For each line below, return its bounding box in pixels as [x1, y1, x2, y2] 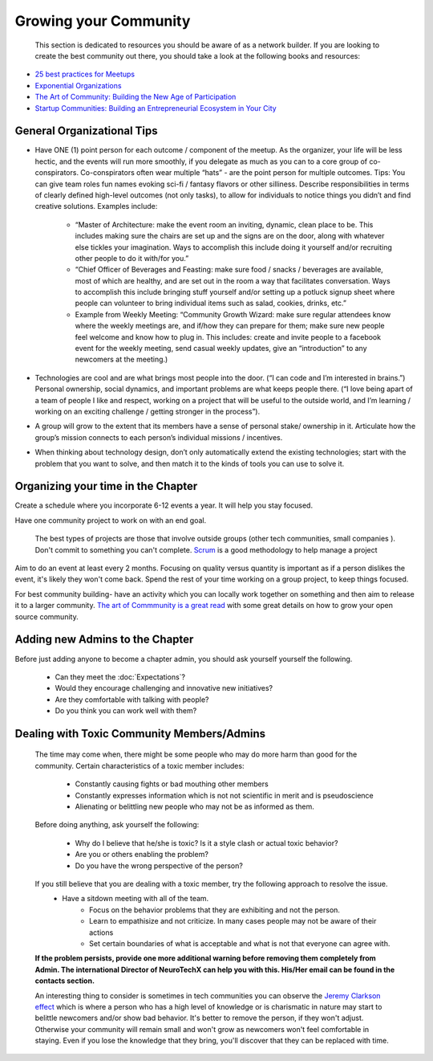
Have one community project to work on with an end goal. [14, 515, 207, 525]
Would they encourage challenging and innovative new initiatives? [55, 684, 273, 693]
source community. [14, 611, 79, 622]
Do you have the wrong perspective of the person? [75, 860, 244, 871]
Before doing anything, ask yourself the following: [34, 820, 200, 830]
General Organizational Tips [14, 124, 158, 138]
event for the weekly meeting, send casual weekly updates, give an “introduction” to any [75, 344, 368, 353]
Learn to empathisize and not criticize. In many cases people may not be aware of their [89, 916, 377, 926]
